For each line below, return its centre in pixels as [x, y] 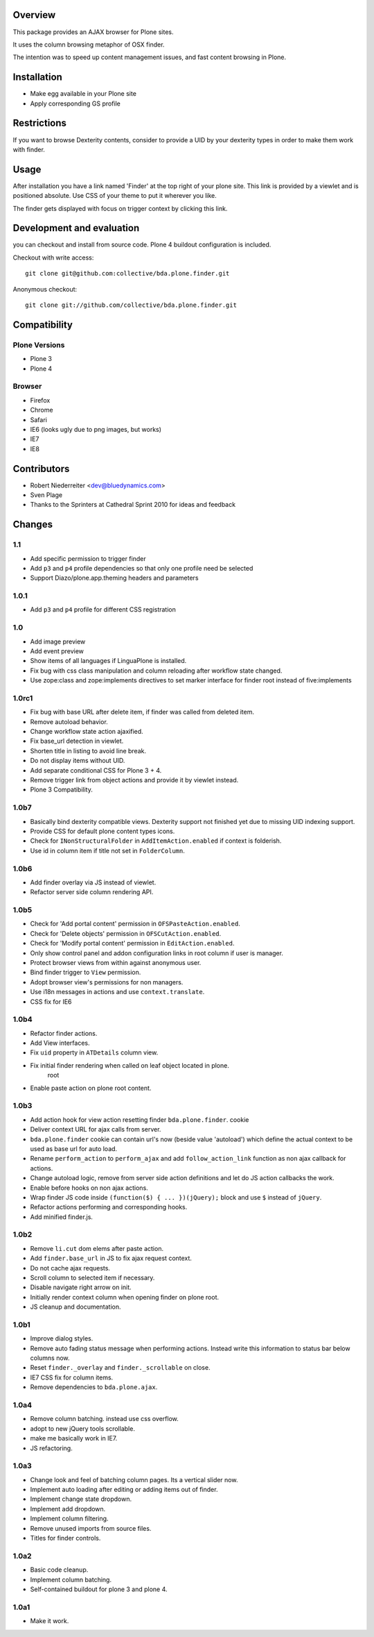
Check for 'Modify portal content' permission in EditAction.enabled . [132, 943]
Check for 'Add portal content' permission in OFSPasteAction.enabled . [135, 924]
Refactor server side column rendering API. [92, 892]
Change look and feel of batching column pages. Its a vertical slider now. [134, 1479]
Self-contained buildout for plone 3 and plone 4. [99, 1589]
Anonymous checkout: [45, 289]
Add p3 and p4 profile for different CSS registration [103, 610]
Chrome [42, 410]
